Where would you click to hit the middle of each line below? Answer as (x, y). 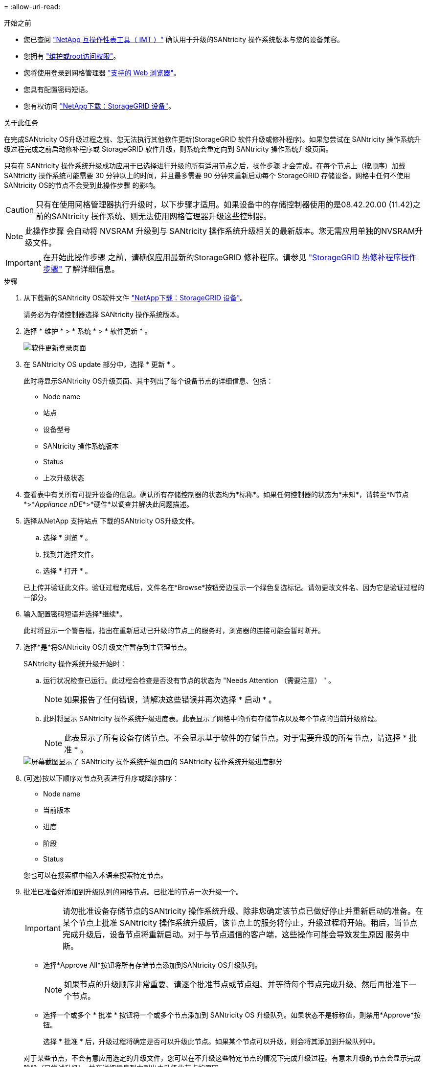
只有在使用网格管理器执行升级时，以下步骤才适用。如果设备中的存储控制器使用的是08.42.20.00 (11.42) (224, 204)
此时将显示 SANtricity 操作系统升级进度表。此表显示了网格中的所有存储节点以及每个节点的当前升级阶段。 (212, 718)
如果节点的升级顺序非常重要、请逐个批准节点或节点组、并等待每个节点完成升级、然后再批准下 (237, 984)
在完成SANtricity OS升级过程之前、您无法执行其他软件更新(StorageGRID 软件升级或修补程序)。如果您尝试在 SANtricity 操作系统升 (213, 139)
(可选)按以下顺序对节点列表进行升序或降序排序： (101, 778)
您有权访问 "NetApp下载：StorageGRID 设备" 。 (100, 106)
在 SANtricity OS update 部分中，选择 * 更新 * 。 (101, 364)
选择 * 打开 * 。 (68, 571)
